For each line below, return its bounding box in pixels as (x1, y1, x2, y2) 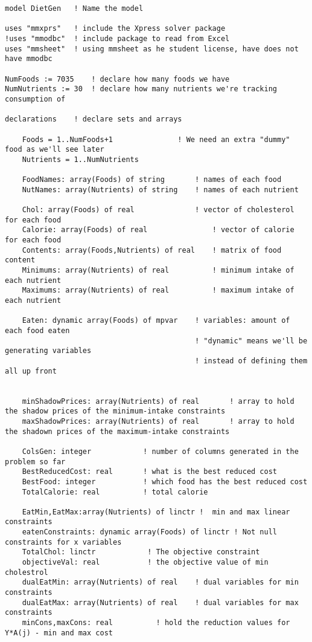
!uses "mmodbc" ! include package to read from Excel (5, 34, 230, 43)
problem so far (5, 457, 66, 466)
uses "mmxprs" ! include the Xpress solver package (5, 24, 226, 33)
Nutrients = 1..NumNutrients (22, 155, 139, 164)
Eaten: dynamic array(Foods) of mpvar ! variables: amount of (22, 316, 290, 325)
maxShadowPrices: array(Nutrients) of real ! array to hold (22, 417, 294, 426)
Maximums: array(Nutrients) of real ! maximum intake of (22, 286, 294, 295)
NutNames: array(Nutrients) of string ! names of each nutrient (22, 185, 299, 194)
